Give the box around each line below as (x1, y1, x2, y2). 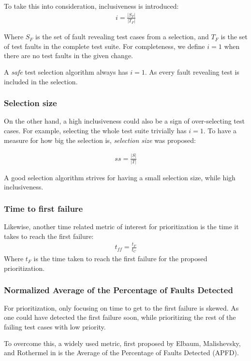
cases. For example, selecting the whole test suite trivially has (4, 126, 187, 136)
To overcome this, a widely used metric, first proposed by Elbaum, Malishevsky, (4, 338, 241, 348)
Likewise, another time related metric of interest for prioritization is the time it (4, 221, 239, 232)
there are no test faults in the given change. (4, 50, 133, 61)
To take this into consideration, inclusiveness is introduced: (4, 1, 179, 11)
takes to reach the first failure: (4, 231, 94, 241)
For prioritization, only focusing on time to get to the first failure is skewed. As (4, 302, 239, 313)
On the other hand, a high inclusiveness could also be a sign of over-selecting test (4, 116, 245, 126)
